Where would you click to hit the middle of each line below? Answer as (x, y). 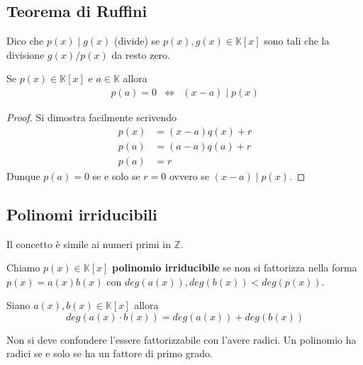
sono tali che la (297, 41)
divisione (26, 54)
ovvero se (189, 175)
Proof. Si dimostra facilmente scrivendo (92, 117)
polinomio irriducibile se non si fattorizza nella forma (235, 268)
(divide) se (137, 41)
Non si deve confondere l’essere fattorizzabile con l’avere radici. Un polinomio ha (181, 339)
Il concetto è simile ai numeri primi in (89, 243)
